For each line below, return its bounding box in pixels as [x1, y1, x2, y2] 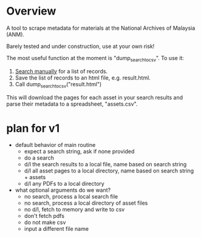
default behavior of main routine [15, 141, 96, 149]
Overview [6, 4, 56, 18]
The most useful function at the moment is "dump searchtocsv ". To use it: [6, 54, 184, 63]
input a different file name [24, 225, 89, 233]
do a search [24, 154, 55, 161]
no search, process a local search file [24, 193, 118, 200]
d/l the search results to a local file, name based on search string [24, 161, 187, 168]
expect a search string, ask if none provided [24, 148, 135, 155]
